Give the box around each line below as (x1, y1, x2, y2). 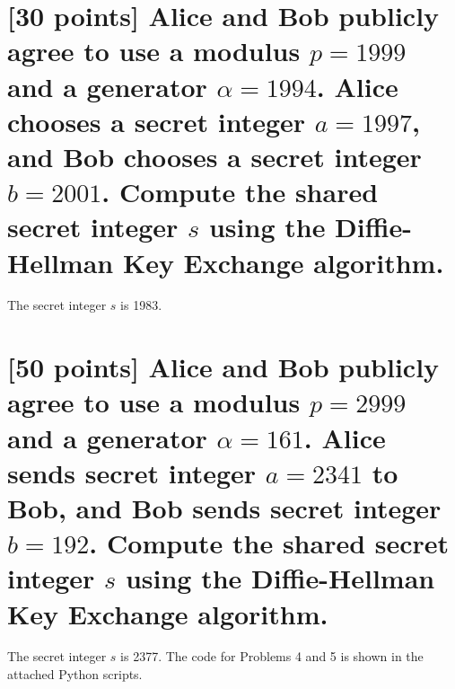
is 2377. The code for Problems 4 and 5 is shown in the (120, 647, 424, 666)
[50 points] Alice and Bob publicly (7, 349, 440, 385)
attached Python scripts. (7, 665, 143, 684)
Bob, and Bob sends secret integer (7, 489, 442, 526)
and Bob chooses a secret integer (7, 137, 422, 174)
